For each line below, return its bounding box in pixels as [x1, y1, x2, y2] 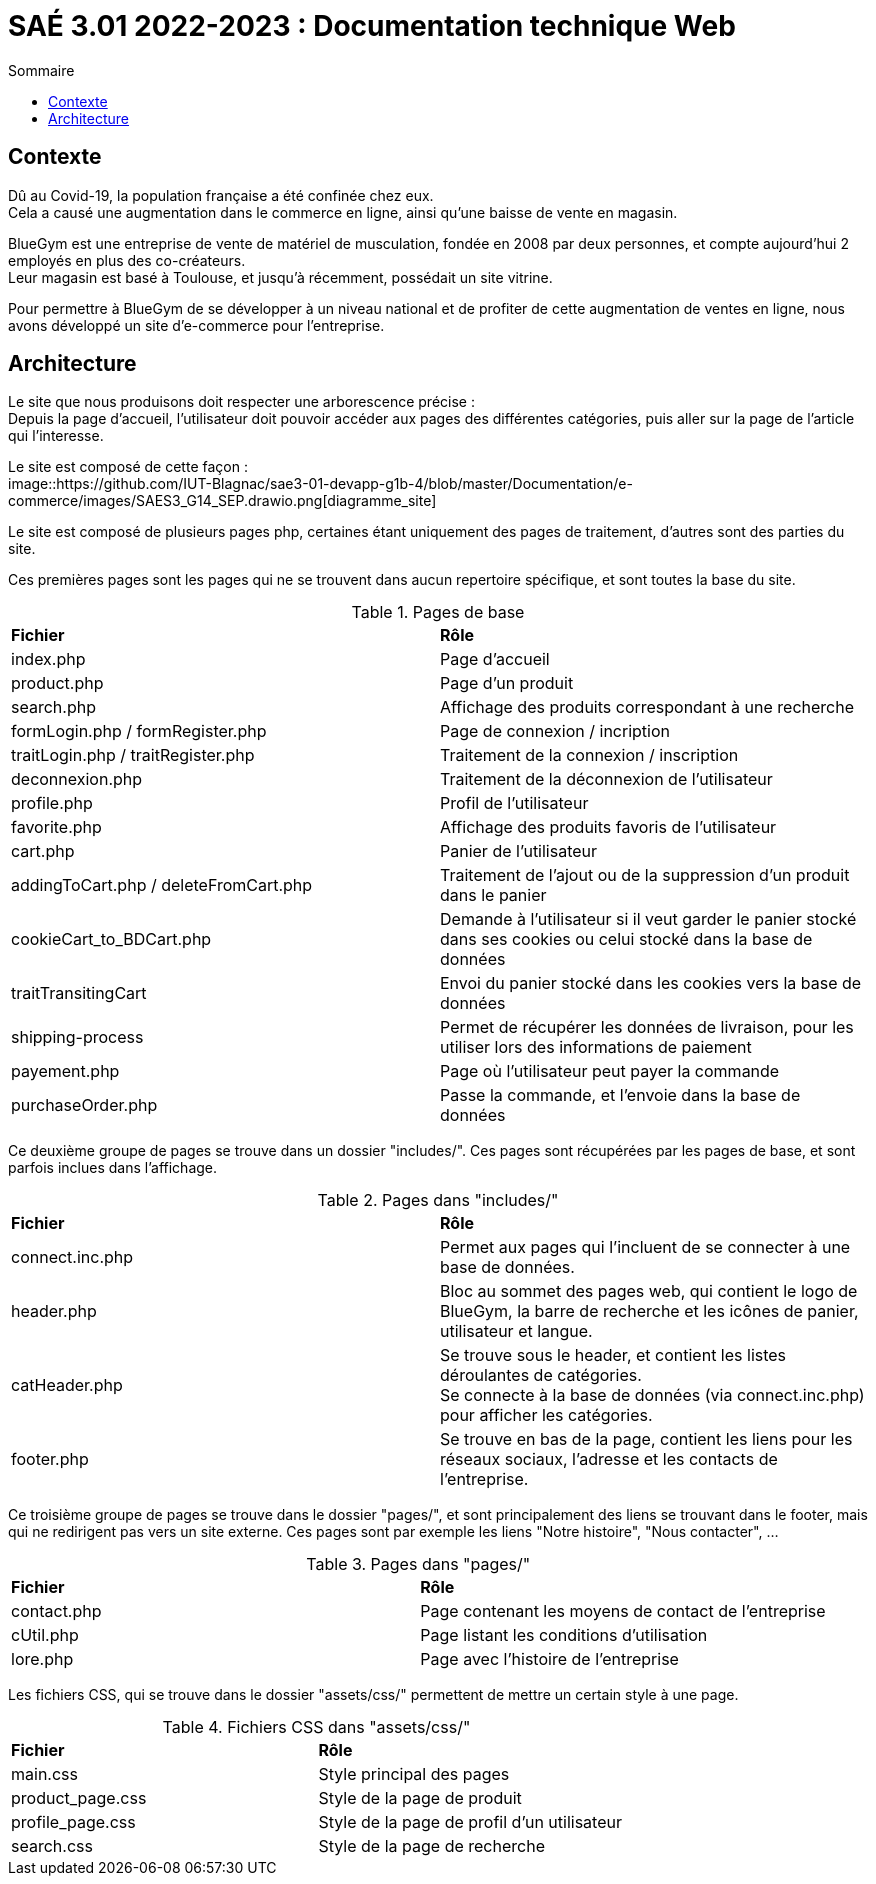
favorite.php [11, 817, 102, 838]
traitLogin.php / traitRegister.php [11, 745, 255, 766]
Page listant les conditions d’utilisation [420, 1625, 708, 1646]
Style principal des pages [318, 1764, 510, 1785]
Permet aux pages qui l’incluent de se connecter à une [440, 1237, 851, 1258]
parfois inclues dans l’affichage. [8, 1159, 218, 1177]
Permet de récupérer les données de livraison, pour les [440, 1017, 854, 1038]
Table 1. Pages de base [351, 602, 525, 623]
